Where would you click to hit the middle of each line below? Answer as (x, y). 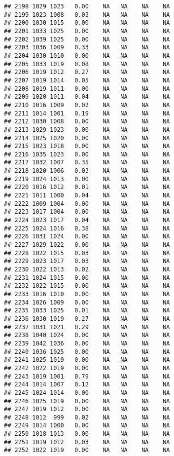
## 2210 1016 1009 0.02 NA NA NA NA (87, 105)
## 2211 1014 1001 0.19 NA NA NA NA (87, 113)
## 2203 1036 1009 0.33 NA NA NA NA (87, 48)
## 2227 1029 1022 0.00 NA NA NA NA (87, 245)
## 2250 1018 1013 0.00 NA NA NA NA (87, 434)
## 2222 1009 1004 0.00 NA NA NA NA (87, 204)
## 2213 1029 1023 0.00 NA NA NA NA (87, 130)
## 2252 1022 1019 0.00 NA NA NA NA (87, 450)
